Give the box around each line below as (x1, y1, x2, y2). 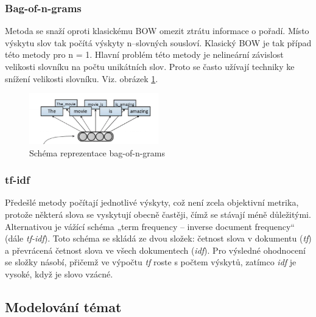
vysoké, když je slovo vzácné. (5, 267, 113, 280)
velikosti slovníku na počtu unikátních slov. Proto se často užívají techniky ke (5, 60, 295, 72)
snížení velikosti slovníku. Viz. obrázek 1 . (5, 72, 158, 85)
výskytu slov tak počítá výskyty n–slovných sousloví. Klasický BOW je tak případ (5, 36, 312, 49)
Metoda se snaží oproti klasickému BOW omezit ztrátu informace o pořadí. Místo (5, 24, 309, 37)
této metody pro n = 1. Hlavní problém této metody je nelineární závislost (5, 48, 284, 61)
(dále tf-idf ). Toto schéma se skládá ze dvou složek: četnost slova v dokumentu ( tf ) (5, 232, 312, 245)
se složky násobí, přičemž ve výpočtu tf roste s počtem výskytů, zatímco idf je (5, 256, 297, 268)
